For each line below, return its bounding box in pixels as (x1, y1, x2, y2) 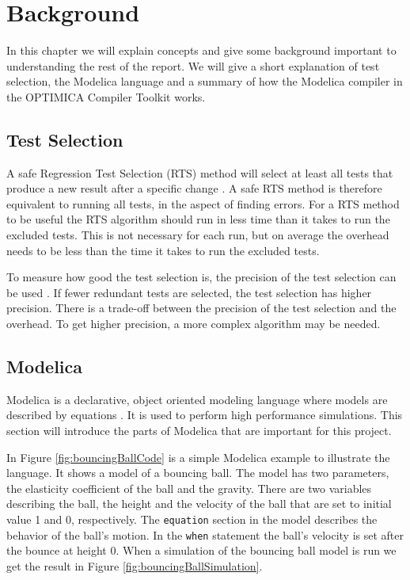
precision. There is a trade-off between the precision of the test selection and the (6, 300, 397, 316)
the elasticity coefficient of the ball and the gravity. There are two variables (6, 479, 372, 496)
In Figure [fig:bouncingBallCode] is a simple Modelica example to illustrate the (6, 448, 390, 465)
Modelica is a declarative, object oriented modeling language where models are (6, 391, 388, 407)
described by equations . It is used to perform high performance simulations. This (6, 406, 403, 423)
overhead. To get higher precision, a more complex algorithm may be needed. (6, 315, 381, 332)
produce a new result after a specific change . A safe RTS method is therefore (6, 180, 382, 197)
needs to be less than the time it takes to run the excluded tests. (6, 242, 320, 258)
